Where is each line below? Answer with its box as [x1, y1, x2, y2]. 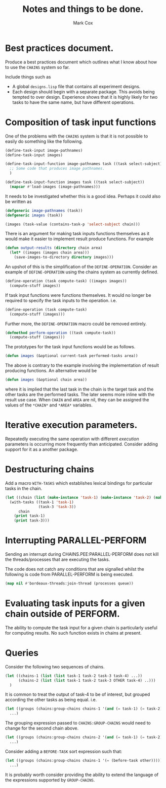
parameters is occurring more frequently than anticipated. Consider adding [5, 441, 158, 447]
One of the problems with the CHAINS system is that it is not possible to [5, 133, 148, 139]
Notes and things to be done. [22, 3, 144, 15]
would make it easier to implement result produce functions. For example [5, 236, 154, 242]
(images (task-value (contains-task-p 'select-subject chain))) [5, 222, 140, 227]
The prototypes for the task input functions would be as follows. [5, 344, 136, 350]
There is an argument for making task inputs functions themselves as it [5, 231, 150, 237]
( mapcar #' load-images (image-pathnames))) [9, 184, 100, 189]
